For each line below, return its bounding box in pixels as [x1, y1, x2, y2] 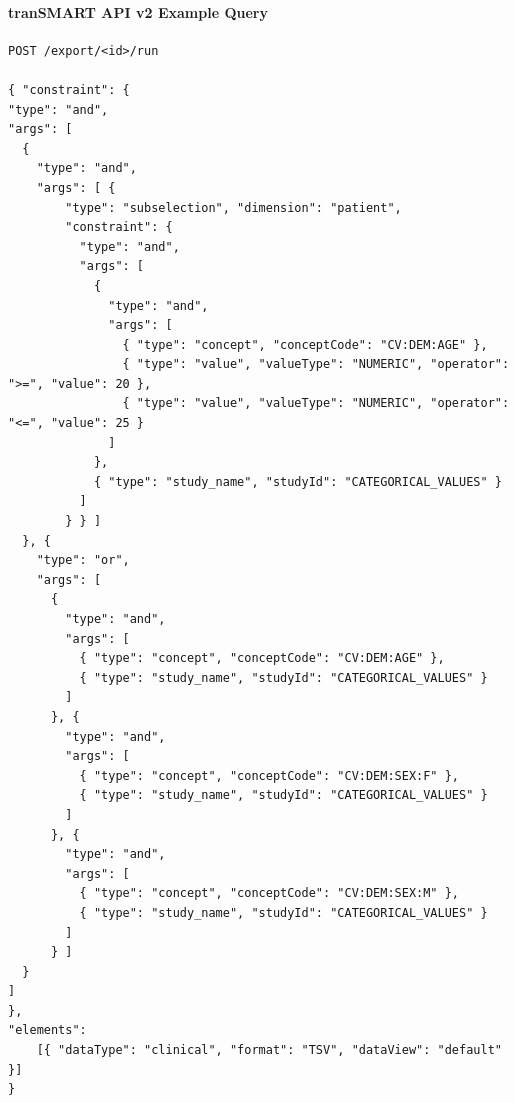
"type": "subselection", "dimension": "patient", [65, 200, 402, 215]
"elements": [8, 1023, 87, 1038]
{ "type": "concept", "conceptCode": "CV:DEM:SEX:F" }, [79, 768, 460, 783]
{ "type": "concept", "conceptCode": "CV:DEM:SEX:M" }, [79, 886, 460, 901]
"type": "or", [36, 553, 130, 568]
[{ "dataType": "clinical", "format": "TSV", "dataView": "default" [36, 1043, 502, 1058]
